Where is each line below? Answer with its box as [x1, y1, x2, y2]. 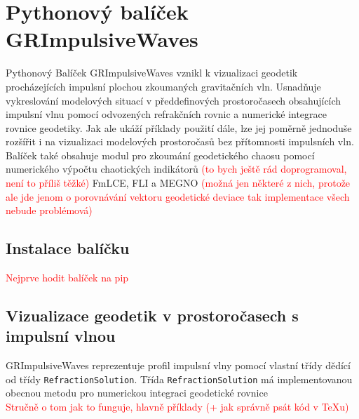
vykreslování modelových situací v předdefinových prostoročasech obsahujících [6, 93, 341, 107]
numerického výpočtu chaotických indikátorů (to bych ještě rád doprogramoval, [6, 161, 347, 176]
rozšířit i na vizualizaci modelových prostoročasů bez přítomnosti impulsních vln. [6, 134, 354, 149]
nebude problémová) [6, 203, 93, 218]
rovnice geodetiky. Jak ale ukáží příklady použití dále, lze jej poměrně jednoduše [6, 120, 352, 135]
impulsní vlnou [6, 325, 116, 347]
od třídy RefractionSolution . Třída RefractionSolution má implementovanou [6, 371, 353, 386]
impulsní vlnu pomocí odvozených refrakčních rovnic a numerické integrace [6, 107, 327, 121]
